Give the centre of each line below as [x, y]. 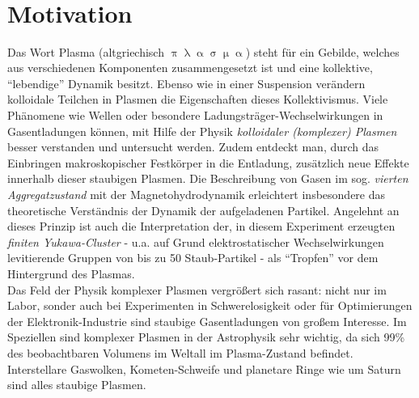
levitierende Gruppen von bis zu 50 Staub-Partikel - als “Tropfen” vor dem [193, 258]
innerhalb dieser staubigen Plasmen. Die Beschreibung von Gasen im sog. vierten [208, 178]
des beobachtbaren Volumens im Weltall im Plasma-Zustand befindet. [180, 352]
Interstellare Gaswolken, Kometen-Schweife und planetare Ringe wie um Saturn [204, 368]
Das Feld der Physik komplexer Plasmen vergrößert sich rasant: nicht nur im [197, 289]
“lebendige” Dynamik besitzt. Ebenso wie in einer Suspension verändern [186, 83]
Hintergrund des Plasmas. [71, 273]
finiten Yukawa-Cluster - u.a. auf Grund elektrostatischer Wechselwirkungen [196, 241]
